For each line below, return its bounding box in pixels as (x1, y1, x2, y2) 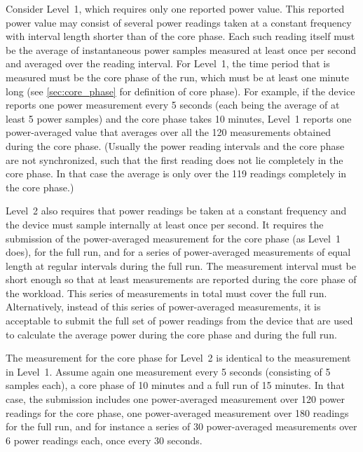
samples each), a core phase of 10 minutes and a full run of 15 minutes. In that (6, 378, 345, 392)
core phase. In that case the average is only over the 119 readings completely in (6, 166, 347, 181)
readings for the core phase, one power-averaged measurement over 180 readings (6, 405, 349, 420)
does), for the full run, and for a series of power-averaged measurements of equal (6, 245, 351, 259)
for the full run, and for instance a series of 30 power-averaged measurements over (6, 419, 357, 434)
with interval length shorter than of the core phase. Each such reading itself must (6, 29, 355, 43)
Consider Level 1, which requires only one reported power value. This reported (6, 1, 345, 15)
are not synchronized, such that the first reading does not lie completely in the (6, 152, 343, 167)
